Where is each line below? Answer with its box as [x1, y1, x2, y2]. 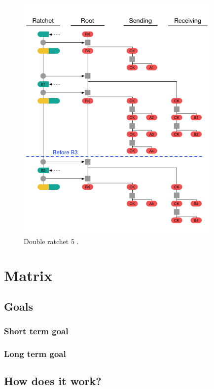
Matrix [4, 265, 52, 285]
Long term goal [4, 347, 66, 359]
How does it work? [4, 373, 102, 388]
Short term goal [4, 324, 69, 337]
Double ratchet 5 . [24, 236, 79, 247]
